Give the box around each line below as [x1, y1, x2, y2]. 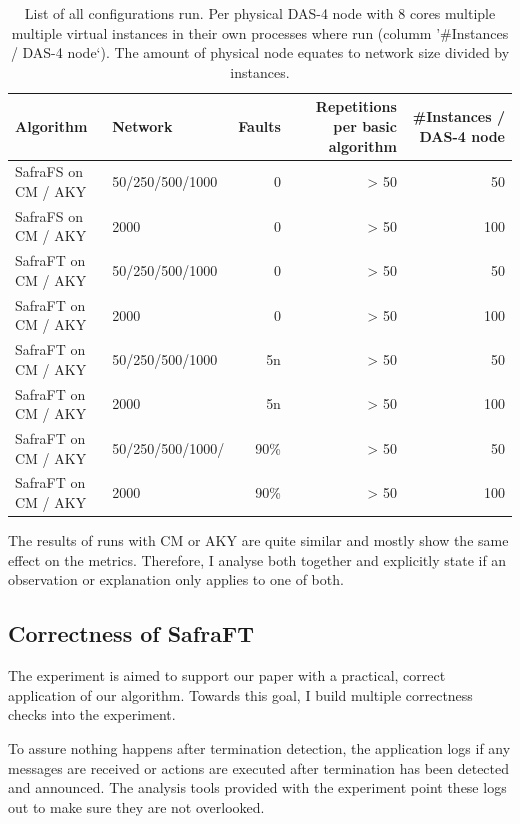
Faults [238, 115, 281, 136]
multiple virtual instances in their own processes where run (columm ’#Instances [11, 22, 509, 43]
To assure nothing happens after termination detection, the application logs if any [8, 737, 511, 758]
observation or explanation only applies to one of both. [8, 569, 344, 590]
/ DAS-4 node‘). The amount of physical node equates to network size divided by [10, 42, 510, 63]
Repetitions [315, 96, 397, 117]
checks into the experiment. [8, 704, 176, 725]
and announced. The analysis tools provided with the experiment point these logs [8, 777, 507, 798]
